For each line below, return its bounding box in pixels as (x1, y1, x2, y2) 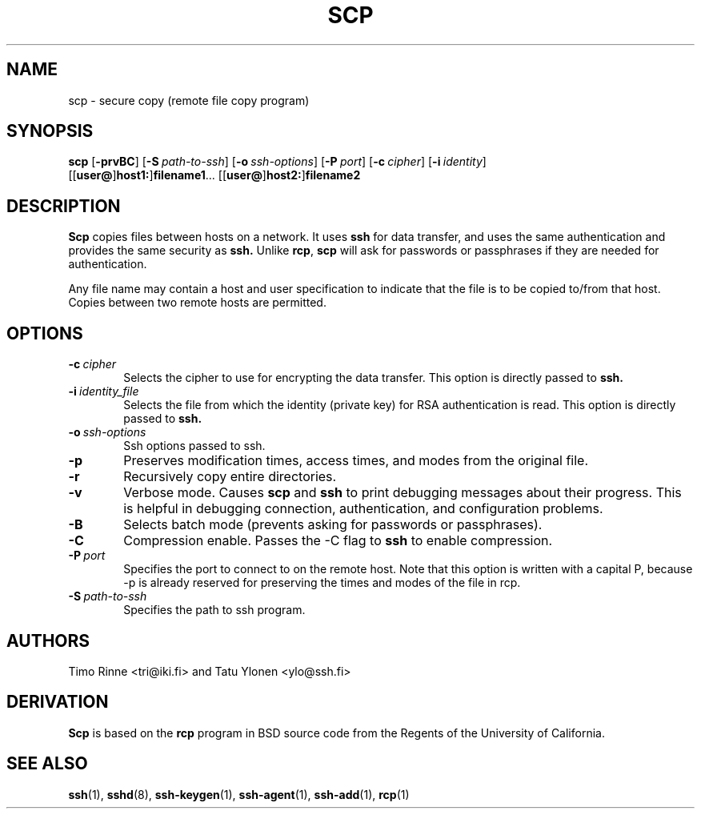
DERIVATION (6, 692, 109, 713)
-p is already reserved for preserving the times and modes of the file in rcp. (123, 576, 521, 590)
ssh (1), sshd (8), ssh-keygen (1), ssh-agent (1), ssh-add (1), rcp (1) (68, 787, 410, 801)
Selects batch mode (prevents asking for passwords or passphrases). (123, 516, 543, 533)
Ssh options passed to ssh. (123, 439, 266, 453)
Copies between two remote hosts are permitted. (68, 295, 326, 310)
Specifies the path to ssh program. (123, 603, 306, 617)
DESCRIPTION (6, 195, 121, 216)
